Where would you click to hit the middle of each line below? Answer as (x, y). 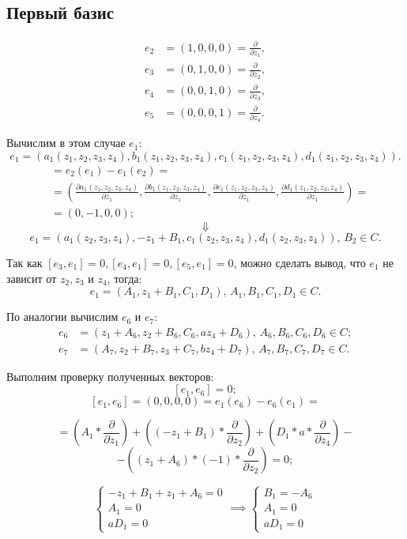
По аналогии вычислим (62, 317)
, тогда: (124, 278)
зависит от (32, 278)
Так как (24, 262)
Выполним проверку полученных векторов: (110, 376)
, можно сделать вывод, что (300, 262)
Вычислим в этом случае (66, 143)
